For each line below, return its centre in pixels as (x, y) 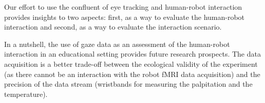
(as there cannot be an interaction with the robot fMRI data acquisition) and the (132, 74)
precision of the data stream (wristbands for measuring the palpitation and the (128, 84)
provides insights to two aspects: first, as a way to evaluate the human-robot (125, 17)
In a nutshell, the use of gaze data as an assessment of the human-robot (117, 44)
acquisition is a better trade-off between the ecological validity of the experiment (131, 63)
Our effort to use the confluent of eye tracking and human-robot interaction (123, 7)
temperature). (26, 94)
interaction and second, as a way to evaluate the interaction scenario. (113, 27)
